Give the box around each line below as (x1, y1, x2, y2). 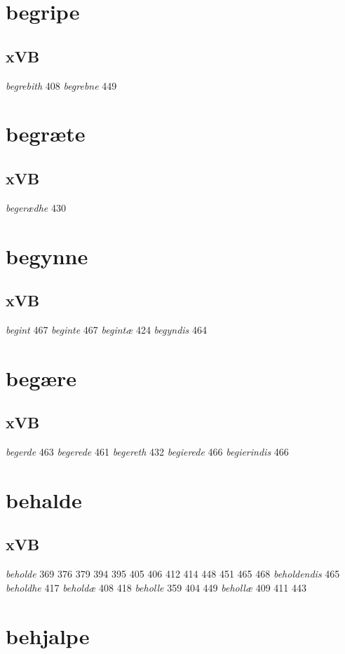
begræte (6, 119, 86, 148)
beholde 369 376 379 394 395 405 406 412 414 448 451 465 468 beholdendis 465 (6, 566, 340, 581)
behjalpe (6, 621, 90, 650)
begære (6, 363, 76, 392)
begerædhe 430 (6, 200, 66, 214)
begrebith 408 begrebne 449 (6, 78, 117, 93)
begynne (6, 241, 88, 270)
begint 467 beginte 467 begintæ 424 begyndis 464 (6, 322, 208, 336)
